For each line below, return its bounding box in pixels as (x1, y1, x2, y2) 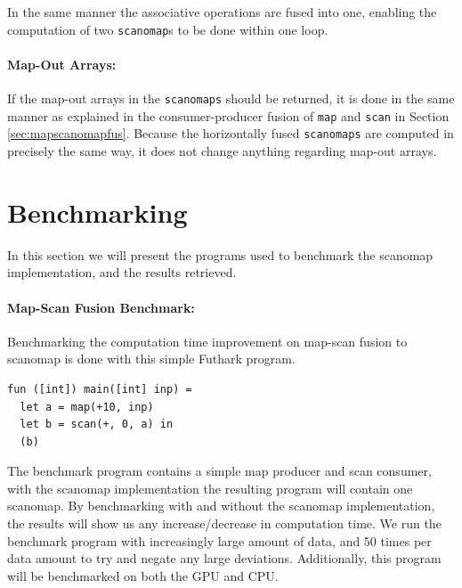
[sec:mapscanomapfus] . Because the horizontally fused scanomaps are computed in (7, 124, 454, 143)
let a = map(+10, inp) (20, 400, 154, 413)
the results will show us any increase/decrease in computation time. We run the (7, 514, 442, 533)
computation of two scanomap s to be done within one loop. (7, 20, 328, 38)
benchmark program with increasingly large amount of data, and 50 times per (7, 531, 432, 550)
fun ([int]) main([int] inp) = (7, 382, 192, 396)
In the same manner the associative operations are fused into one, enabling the (7, 3, 437, 20)
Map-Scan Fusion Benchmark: (7, 298, 195, 316)
